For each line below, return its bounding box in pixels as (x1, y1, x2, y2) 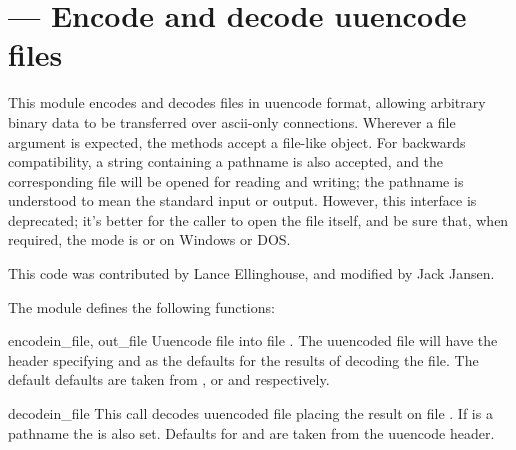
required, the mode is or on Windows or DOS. (8, 229, 291, 250)
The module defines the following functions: (8, 296, 275, 317)
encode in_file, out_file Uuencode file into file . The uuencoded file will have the (8, 330, 498, 351)
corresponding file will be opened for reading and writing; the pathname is (8, 170, 464, 191)
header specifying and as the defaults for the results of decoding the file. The (8, 349, 479, 370)
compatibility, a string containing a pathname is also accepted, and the (8, 151, 444, 172)
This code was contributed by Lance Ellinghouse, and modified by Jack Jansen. (8, 263, 495, 284)
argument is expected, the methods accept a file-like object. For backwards (8, 131, 466, 152)
